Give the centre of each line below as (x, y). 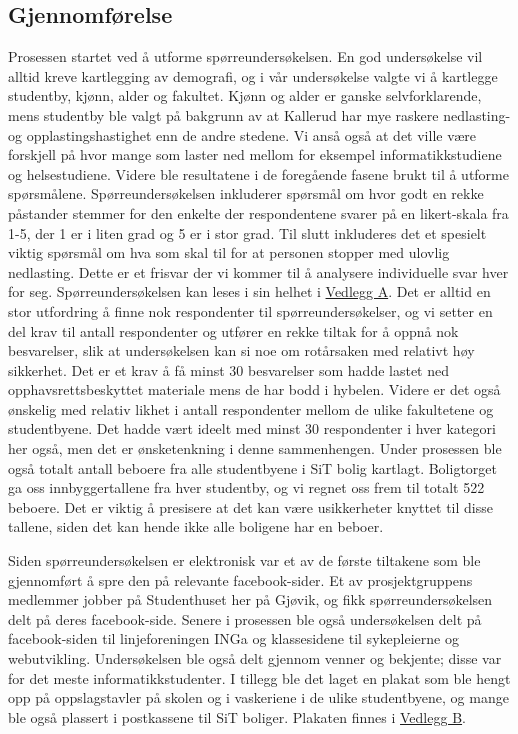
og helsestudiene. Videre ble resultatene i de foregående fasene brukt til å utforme (258, 173)
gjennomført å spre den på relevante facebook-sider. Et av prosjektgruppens (240, 579)
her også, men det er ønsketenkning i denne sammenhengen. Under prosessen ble (255, 448)
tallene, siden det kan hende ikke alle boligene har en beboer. (196, 526)
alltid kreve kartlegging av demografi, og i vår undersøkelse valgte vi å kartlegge (253, 75)
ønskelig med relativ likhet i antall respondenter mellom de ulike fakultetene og (251, 408)
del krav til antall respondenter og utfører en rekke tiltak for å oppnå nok (233, 330)
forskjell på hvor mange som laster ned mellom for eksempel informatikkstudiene (255, 154)
